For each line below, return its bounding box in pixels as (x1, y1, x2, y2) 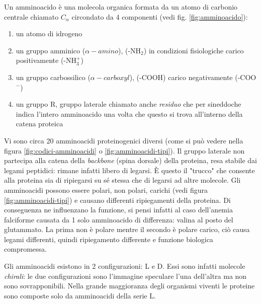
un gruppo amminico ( (16, 45, 85, 55)
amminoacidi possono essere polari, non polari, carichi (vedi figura (4, 184, 208, 195)
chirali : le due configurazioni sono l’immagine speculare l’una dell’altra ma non (4, 270, 247, 281)
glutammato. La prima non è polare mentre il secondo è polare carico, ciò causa (4, 224, 250, 235)
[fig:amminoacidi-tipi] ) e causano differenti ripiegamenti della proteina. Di (4, 194, 231, 205)
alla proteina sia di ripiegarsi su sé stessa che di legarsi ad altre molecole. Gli (4, 175, 241, 185)
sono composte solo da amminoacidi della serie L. (4, 290, 156, 300)
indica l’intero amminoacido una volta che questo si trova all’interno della (16, 108, 243, 119)
